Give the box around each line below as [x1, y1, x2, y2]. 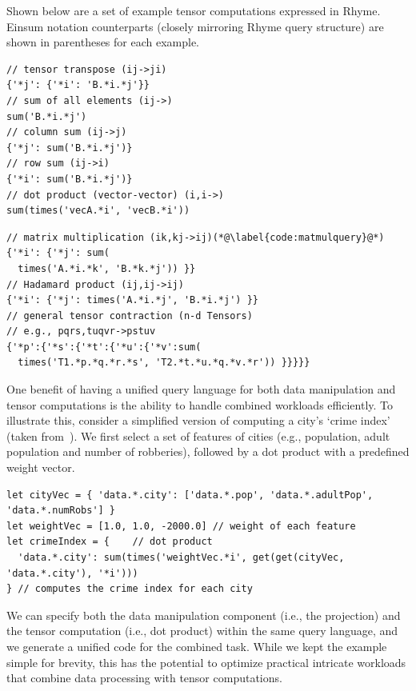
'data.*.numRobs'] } [6, 505, 116, 517]
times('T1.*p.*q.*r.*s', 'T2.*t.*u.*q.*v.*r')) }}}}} [18, 357, 310, 369]
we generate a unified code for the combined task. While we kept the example [6, 637, 387, 654]
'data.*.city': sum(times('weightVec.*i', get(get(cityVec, [18, 552, 345, 563]
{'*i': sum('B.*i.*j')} [6, 173, 133, 185]
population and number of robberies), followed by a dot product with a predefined [6, 443, 410, 460]
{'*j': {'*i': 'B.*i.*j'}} [6, 79, 150, 91]
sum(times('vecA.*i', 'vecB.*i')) [6, 205, 190, 217]
